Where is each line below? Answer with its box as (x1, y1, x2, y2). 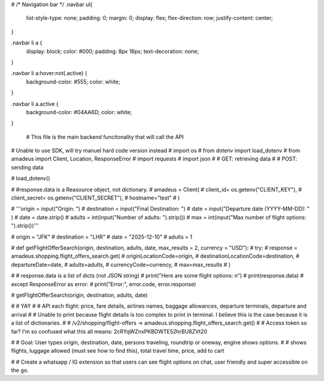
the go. (11, 367, 29, 374)
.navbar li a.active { (11, 100, 59, 108)
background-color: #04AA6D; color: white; (26, 108, 132, 115)
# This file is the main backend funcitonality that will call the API (26, 133, 184, 141)
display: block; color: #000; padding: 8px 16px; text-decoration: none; (26, 47, 199, 55)
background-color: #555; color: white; (26, 78, 121, 85)
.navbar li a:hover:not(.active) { (11, 70, 88, 77)
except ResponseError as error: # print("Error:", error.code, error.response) (11, 280, 196, 288)
